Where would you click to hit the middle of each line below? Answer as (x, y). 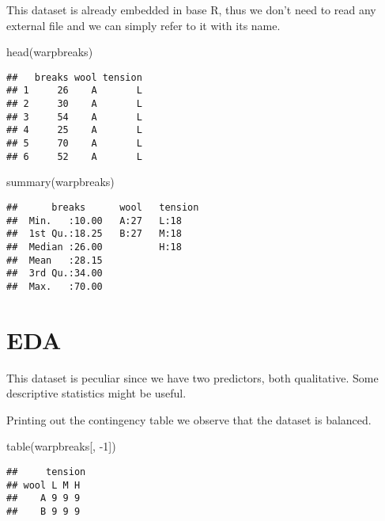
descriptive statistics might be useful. (96, 393)
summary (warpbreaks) (60, 182)
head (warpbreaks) (50, 52)
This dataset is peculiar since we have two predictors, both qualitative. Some (192, 377)
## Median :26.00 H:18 (94, 247)
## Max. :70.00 (55, 286)
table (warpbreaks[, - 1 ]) (61, 446)
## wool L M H (43, 485)
